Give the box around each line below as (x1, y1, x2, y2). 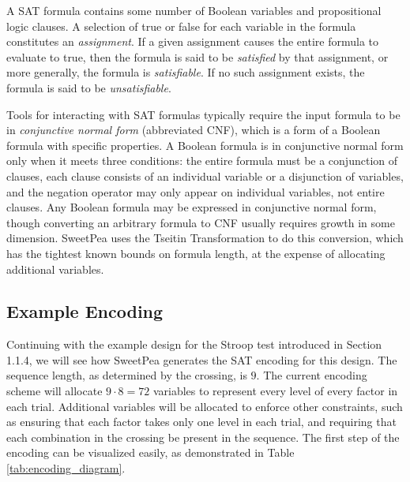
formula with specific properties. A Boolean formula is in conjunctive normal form (6, 136, 404, 153)
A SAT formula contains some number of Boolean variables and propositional (6, 2, 382, 18)
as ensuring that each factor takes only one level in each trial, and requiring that (6, 413, 397, 430)
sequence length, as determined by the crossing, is (6, 367, 247, 383)
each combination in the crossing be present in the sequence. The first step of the (6, 428, 400, 445)
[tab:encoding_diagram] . (6, 460, 126, 476)
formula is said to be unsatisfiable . (6, 79, 171, 95)
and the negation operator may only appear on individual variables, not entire (6, 183, 385, 200)
